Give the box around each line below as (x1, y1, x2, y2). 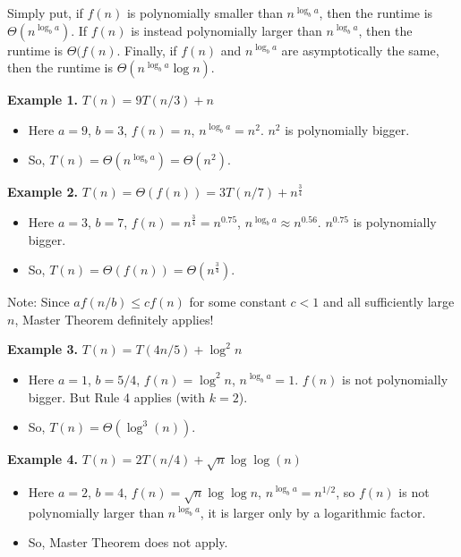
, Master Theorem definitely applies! (14, 309, 214, 328)
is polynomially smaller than (126, 4, 283, 21)
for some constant (189, 292, 286, 311)
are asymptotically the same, (281, 40, 440, 59)
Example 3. (7, 340, 78, 359)
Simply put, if (7, 4, 83, 21)
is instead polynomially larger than (131, 21, 322, 39)
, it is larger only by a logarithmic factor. (200, 502, 426, 521)
